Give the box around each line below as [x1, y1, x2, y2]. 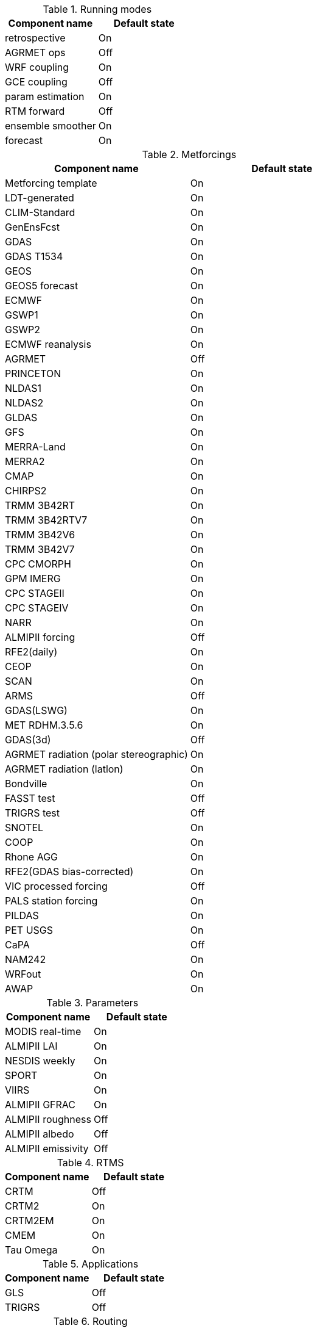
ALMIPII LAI [5, 1040, 58, 1052]
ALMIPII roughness [5, 1113, 91, 1125]
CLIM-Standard [5, 206, 75, 218]
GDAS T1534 [5, 250, 63, 262]
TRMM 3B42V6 [5, 528, 75, 541]
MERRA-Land [5, 441, 66, 453]
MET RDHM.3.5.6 [5, 719, 83, 731]
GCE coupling [5, 76, 68, 88]
